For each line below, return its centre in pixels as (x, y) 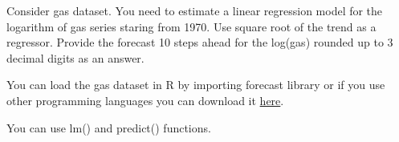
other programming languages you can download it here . (145, 100)
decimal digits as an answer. (75, 57)
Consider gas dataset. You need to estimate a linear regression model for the (195, 10)
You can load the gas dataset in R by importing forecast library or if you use (196, 85)
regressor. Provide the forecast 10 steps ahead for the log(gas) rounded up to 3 (200, 42)
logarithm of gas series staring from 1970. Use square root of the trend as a (191, 26)
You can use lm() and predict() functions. (109, 127)
